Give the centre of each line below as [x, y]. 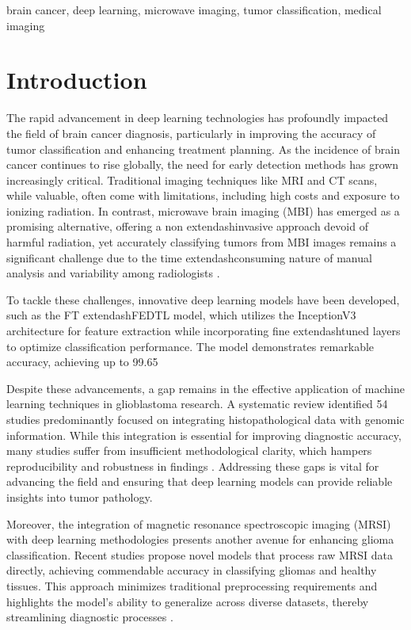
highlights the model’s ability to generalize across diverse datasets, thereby [188, 601]
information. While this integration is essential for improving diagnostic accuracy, [204, 435]
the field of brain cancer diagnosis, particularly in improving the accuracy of [191, 133]
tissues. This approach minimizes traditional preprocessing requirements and [192, 585]
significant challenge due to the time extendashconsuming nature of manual [189, 257]
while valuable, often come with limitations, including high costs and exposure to [203, 195]
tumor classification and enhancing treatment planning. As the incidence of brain [203, 149]
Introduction [77, 80]
